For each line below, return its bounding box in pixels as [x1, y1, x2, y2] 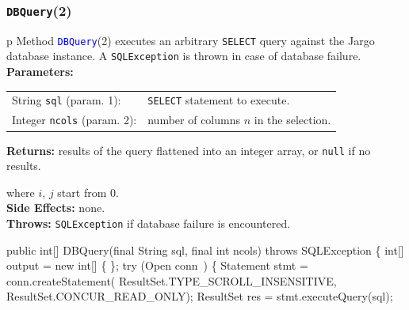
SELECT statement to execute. [147, 92, 290, 108]
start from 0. [57, 183, 119, 200]
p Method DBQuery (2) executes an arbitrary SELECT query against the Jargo [6, 32, 375, 48]
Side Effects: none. [6, 199, 105, 216]
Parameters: [6, 63, 74, 80]
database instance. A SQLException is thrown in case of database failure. [6, 47, 361, 64]
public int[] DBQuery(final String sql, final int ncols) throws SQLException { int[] [6, 241, 404, 258]
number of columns [147, 112, 241, 128]
